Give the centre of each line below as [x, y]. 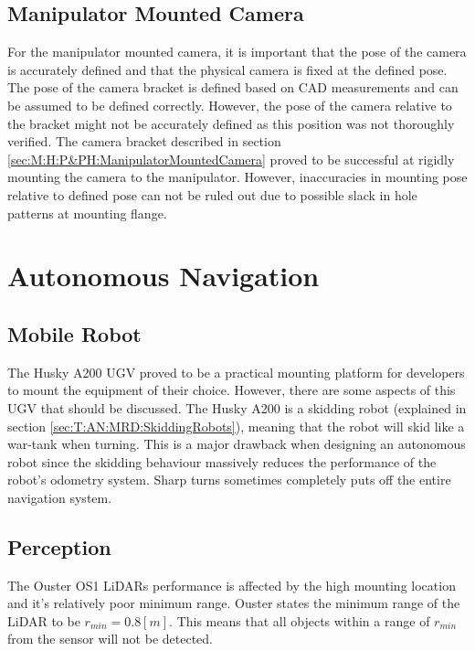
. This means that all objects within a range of [300, 620]
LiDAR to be [44, 620]
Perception [59, 546]
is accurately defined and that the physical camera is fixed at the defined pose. [227, 69]
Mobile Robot [74, 333]
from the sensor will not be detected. [110, 639]
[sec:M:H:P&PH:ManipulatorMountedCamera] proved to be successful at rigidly [231, 159]
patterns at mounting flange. [87, 213]
